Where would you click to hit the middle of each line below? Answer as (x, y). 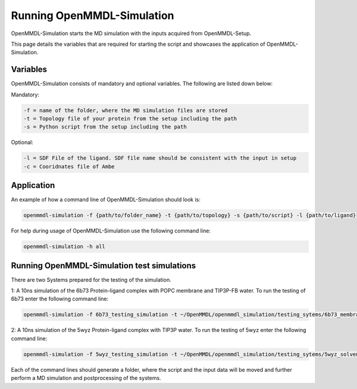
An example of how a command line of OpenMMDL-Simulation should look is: (106, 200)
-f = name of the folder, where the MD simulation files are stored (126, 110)
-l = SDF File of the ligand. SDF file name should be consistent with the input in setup (160, 158)
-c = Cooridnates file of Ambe (69, 166)
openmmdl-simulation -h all (64, 247)
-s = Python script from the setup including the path (105, 127)
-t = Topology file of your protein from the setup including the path (130, 119)
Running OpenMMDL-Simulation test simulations (104, 266)
